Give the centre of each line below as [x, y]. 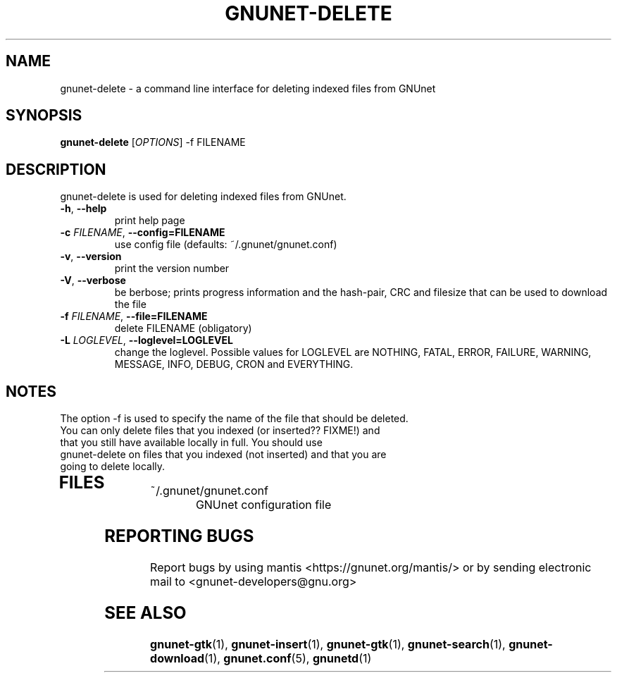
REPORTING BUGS [179, 536]
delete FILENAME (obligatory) [183, 328]
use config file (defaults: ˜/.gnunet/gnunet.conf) [226, 245]
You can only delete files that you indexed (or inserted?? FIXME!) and [220, 431]
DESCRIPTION [56, 169]
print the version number [172, 269]
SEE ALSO [145, 612]
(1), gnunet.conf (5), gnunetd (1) [288, 658]
